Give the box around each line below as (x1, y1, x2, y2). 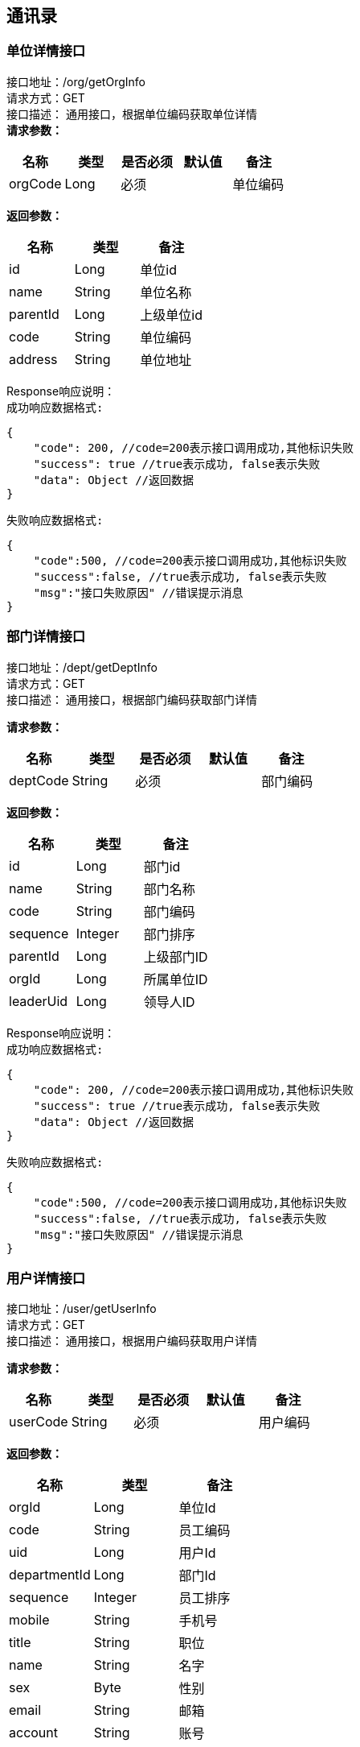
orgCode (9, 175, 62, 192)
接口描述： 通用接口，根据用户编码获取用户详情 (6, 1334, 257, 1348)
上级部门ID (143, 948, 208, 965)
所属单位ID (143, 971, 208, 987)
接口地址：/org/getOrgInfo (6, 74, 145, 89)
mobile (9, 1612, 50, 1629)
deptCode (9, 772, 69, 789)
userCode (9, 1414, 68, 1430)
